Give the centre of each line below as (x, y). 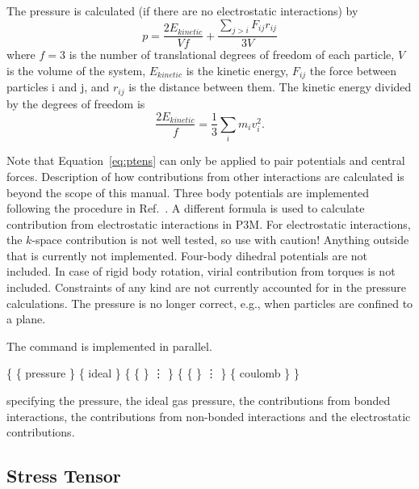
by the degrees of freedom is (76, 103)
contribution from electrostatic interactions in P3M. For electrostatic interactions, (209, 223)
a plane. (26, 319)
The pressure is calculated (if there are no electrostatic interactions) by (182, 11)
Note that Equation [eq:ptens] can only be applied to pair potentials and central (206, 160)
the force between (353, 71)
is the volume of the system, (76, 71)
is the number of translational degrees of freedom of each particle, (232, 55)
